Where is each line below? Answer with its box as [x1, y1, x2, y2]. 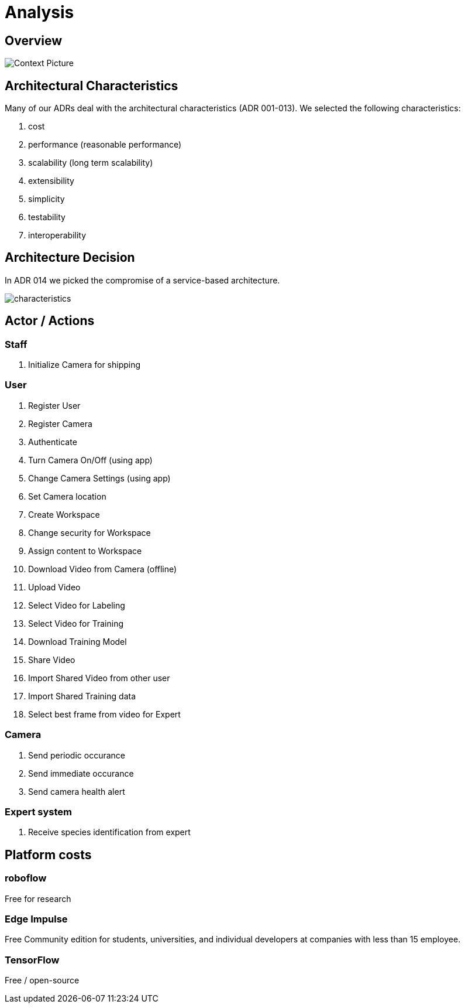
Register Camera [28, 418, 92, 429]
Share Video [28, 654, 75, 665]
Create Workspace [28, 509, 100, 520]
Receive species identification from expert [28, 827, 191, 838]
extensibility [28, 176, 74, 186]
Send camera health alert [28, 786, 125, 797]
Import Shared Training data [28, 691, 136, 701]
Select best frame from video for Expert [28, 709, 181, 719]
